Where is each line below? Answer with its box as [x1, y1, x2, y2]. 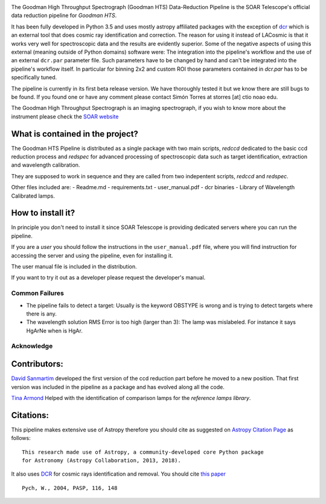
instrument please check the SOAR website [11, 112, 119, 120]
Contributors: [11, 359, 63, 369]
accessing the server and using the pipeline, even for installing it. [11, 251, 173, 259]
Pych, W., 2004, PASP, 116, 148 [22, 484, 118, 491]
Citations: [11, 410, 50, 420]
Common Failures [11, 289, 65, 297]
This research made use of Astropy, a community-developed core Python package [22, 448, 264, 456]
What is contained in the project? [11, 129, 139, 139]
